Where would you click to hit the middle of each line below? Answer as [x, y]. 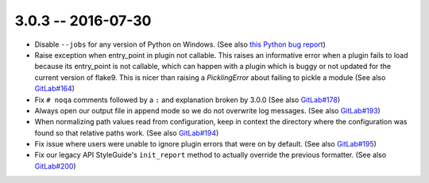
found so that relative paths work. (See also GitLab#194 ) [127, 133]
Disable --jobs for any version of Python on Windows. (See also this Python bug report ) [180, 44]
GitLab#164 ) [55, 89]
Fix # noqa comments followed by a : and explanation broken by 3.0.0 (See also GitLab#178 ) [187, 100]
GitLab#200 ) [55, 166]
